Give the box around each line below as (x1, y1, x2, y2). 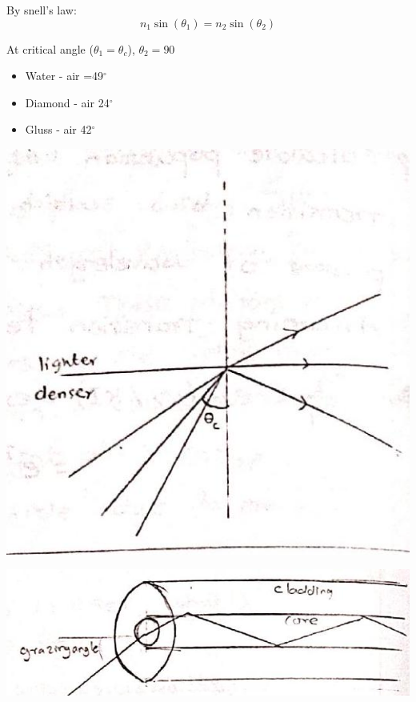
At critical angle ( (6, 40, 94, 57)
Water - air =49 (25, 67, 104, 84)
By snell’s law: (6, 2, 77, 18)
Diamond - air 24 (25, 94, 110, 110)
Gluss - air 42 (25, 121, 92, 138)
